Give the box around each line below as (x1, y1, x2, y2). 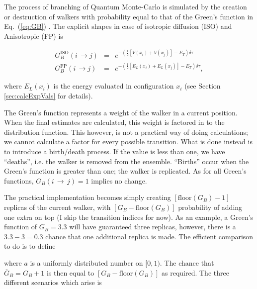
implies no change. (91, 175, 147, 186)
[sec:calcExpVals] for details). (4, 91, 93, 101)
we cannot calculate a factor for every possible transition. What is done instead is (4, 136, 253, 147)
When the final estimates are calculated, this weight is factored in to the (4, 117, 225, 127)
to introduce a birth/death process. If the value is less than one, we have (4, 146, 225, 156)
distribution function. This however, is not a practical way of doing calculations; (4, 126, 248, 137)
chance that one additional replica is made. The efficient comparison (45, 231, 254, 241)
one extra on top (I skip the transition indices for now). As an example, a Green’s (4, 211, 254, 222)
